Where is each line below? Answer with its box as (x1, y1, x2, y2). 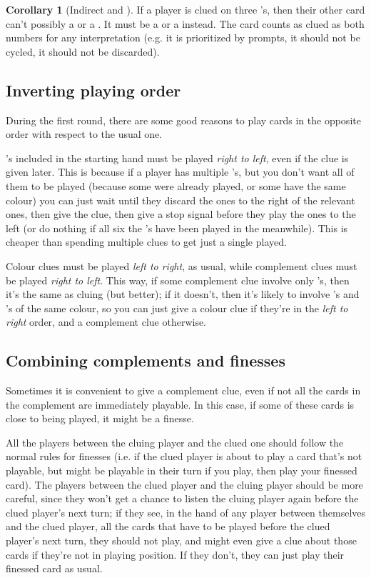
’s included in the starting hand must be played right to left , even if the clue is (6, 150, 349, 165)
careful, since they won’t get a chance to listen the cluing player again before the (6, 491, 359, 506)
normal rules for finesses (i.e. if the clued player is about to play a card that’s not (6, 449, 362, 464)
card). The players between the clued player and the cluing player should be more (6, 477, 363, 492)
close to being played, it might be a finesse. (6, 411, 194, 426)
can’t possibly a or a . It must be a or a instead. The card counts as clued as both (6, 16, 365, 31)
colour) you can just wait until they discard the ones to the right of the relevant (6, 192, 355, 207)
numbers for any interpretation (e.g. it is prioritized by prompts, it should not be (6, 30, 360, 45)
